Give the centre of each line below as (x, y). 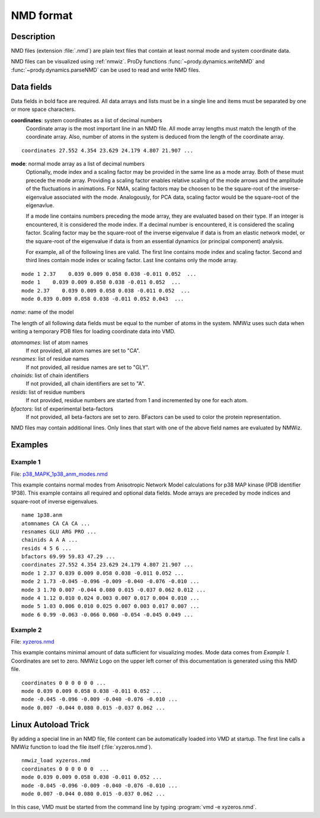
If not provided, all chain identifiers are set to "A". (85, 384)
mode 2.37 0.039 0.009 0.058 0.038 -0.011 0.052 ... (106, 290)
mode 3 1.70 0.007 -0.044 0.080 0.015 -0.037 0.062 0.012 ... (114, 590)
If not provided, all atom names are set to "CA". (83, 351)
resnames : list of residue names (50, 359)
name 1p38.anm (42, 515)
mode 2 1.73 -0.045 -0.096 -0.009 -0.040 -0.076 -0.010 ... (111, 582)
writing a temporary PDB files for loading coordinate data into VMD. (93, 332)
